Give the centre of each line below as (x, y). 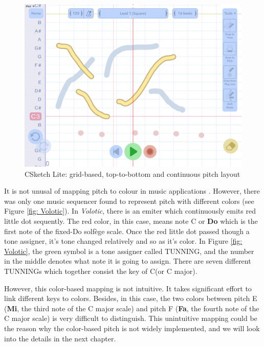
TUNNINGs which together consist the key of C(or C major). (101, 271)
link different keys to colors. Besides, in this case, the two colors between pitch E (131, 298)
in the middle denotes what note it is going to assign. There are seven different (128, 261)
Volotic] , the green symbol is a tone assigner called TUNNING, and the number (129, 251)
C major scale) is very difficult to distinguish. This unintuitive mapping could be (131, 318)
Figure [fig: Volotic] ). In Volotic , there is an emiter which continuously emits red (130, 211)
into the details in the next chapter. (60, 338)
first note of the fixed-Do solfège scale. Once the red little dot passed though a (127, 231)
